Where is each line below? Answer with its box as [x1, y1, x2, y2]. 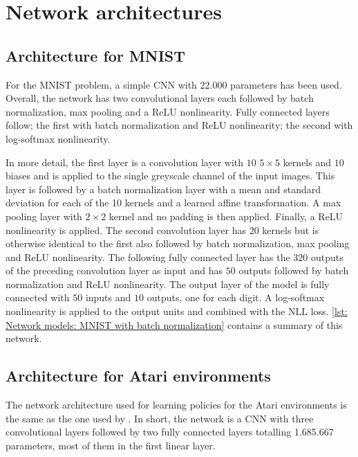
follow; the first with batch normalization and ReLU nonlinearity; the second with [6, 118, 353, 132]
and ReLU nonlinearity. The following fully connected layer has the [6, 249, 290, 264]
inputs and [85, 290, 131, 305]
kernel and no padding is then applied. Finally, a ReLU [109, 208, 343, 223]
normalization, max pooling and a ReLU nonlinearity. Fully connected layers [6, 104, 330, 118]
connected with [6, 290, 70, 305]
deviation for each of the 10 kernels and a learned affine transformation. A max [6, 195, 341, 210]
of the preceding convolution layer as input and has [6, 263, 223, 278]
